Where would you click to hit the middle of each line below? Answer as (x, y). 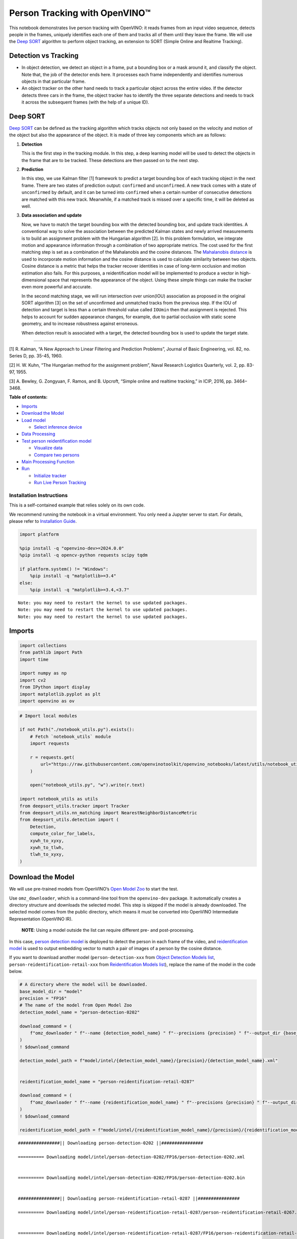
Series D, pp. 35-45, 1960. (36, 356)
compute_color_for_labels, (63, 834)
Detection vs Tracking (44, 56)
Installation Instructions (38, 495)
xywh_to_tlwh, (47, 847)
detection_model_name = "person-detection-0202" (80, 1012)
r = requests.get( (52, 757)
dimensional (34, 280)
